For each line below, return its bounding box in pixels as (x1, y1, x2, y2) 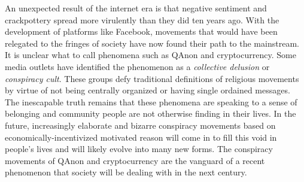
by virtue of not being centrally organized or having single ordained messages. (5, 84, 290, 96)
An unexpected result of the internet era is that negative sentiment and (5, 2, 267, 14)
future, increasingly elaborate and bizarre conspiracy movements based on (5, 119, 276, 131)
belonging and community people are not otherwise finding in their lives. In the (5, 107, 296, 120)
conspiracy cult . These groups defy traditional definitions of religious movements (5, 72, 299, 84)
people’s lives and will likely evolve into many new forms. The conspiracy (5, 142, 273, 155)
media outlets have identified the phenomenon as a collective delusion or (5, 60, 270, 72)
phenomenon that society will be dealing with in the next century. (5, 166, 247, 178)
